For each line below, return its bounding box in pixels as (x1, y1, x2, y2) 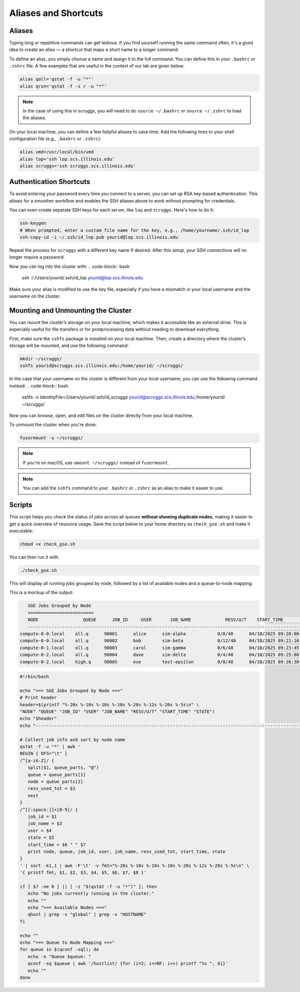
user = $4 (27, 827, 52, 833)
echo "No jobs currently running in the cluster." (27, 890, 154, 896)
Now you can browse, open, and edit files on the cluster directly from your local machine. (9, 412, 193, 418)
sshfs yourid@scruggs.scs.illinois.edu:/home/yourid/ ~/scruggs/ (19, 363, 183, 368)
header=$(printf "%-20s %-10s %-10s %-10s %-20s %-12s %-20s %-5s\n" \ (19, 701, 199, 707)
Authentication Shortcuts (9, 177, 90, 186)
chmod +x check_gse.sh (19, 541, 75, 547)
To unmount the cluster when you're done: (9, 421, 97, 427)
